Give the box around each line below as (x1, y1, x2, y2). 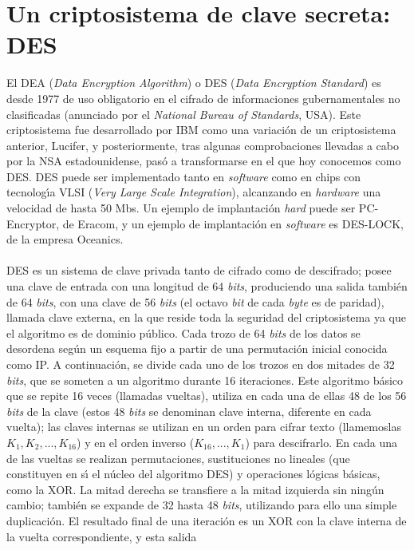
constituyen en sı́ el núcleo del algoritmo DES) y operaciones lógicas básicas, (6, 465, 380, 482)
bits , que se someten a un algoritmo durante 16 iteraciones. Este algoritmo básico (6, 371, 404, 388)
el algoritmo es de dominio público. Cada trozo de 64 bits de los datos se (6, 324, 361, 341)
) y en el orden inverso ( (77, 433, 195, 450)
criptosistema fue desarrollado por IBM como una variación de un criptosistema (6, 121, 396, 138)
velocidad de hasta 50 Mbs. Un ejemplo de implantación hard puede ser (6, 200, 356, 216)
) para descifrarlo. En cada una (245, 433, 398, 450)
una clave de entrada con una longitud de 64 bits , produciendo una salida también (6, 278, 408, 295)
